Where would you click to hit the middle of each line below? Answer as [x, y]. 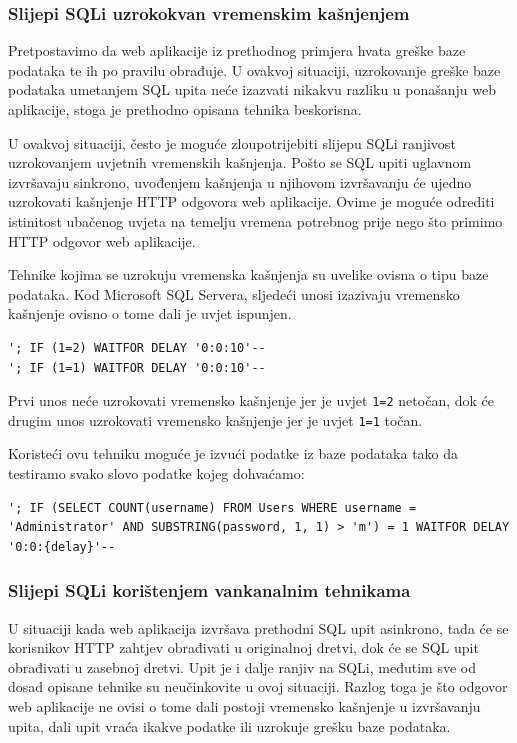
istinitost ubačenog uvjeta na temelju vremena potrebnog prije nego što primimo [255, 220]
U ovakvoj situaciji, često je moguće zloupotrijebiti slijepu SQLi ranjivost [232, 142]
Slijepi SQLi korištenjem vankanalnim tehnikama [209, 590]
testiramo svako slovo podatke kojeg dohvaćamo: [156, 473]
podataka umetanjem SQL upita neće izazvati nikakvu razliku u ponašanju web [252, 89]
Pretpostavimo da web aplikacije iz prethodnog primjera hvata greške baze [237, 50]
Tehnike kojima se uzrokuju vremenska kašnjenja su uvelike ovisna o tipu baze [248, 274]
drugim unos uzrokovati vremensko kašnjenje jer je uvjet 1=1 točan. [215, 419]
